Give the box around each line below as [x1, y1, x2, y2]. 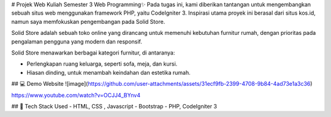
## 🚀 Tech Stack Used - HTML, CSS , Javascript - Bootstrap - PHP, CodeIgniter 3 [11, 102, 218, 110]
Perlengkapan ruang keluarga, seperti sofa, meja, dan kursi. [26, 60, 178, 67]
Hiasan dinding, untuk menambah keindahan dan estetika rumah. [26, 69, 191, 76]
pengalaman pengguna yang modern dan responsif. [11, 37, 142, 45]
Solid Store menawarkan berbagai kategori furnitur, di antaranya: [11, 49, 175, 56]
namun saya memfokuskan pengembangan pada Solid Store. [11, 18, 165, 25]
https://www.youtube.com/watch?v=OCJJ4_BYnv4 [11, 91, 141, 99]
